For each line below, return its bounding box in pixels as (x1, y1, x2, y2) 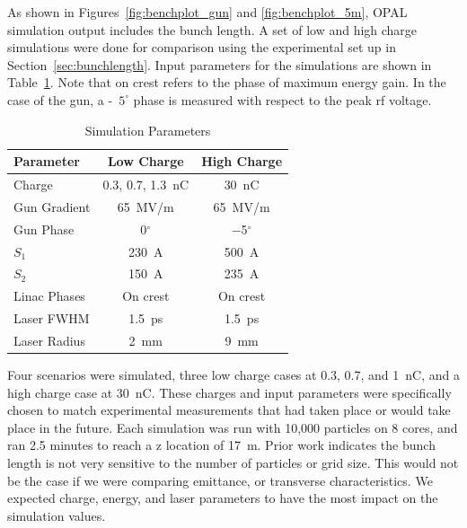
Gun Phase (13, 219, 75, 238)
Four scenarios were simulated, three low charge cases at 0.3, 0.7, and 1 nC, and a (7, 365, 460, 383)
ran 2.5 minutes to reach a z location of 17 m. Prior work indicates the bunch (7, 436, 436, 454)
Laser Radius (13, 330, 85, 349)
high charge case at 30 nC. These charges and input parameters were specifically (7, 383, 452, 401)
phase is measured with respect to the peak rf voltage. (133, 90, 432, 109)
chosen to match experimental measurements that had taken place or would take (7, 400, 451, 419)
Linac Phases (13, 286, 85, 305)
